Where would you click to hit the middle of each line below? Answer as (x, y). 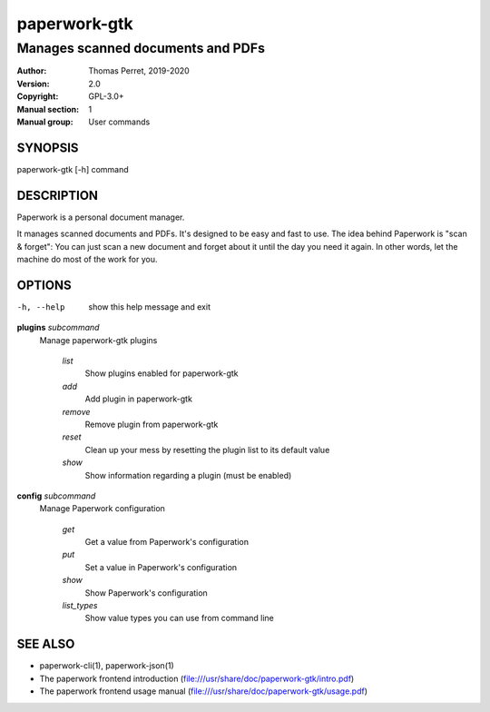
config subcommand (56, 496)
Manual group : (45, 122)
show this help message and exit (149, 307)
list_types (80, 606)
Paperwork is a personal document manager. (101, 217)
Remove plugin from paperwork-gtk (152, 424)
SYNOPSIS (48, 148)
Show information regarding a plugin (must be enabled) (188, 475)
